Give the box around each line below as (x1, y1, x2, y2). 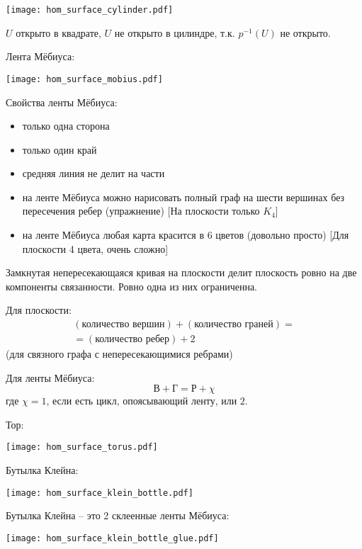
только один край (22, 142, 97, 157)
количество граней (194, 319, 273, 330)
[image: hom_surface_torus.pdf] (6, 442, 158, 453)
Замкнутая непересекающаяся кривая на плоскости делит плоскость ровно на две (6, 265, 357, 280)
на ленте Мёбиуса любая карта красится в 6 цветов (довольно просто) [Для (22, 227, 349, 242)
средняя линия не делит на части (22, 166, 165, 181)
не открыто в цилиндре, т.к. (114, 25, 235, 40)
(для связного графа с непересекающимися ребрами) (6, 346, 233, 361)
